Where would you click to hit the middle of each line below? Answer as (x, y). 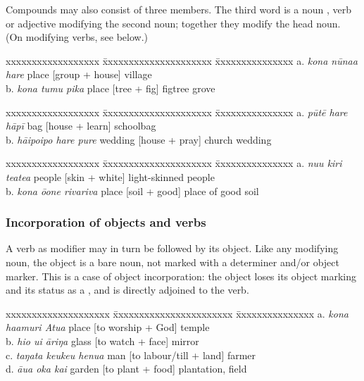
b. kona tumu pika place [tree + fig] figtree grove (111, 88)
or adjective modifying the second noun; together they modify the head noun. (173, 23)
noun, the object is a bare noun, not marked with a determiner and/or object (172, 262)
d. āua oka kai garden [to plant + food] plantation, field (126, 369)
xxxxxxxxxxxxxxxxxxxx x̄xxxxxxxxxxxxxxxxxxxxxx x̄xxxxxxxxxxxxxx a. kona (177, 313)
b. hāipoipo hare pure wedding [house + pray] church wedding (139, 139)
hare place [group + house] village (79, 74)
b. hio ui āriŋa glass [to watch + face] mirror (102, 341)
